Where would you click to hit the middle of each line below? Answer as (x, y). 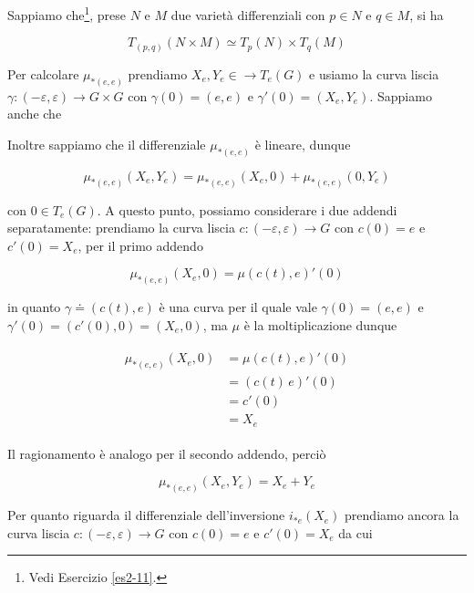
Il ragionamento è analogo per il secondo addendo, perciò (167, 453)
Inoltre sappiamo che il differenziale (107, 144)
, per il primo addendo (140, 245)
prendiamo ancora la (402, 515)
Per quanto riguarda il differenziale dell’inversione (146, 515)
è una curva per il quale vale (238, 307)
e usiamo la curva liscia (374, 73)
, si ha (427, 14)
